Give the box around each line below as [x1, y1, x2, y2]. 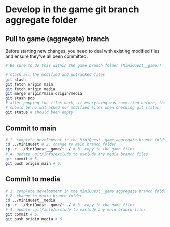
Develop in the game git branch [5, 4, 139, 15]
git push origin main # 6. [5, 161, 62, 166]
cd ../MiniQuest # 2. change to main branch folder [5, 142, 116, 147]
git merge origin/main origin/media [5, 91, 82, 96]
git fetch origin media [5, 86, 56, 92]
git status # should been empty [5, 110, 73, 115]
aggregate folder [5, 14, 77, 26]
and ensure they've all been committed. [5, 53, 88, 59]
